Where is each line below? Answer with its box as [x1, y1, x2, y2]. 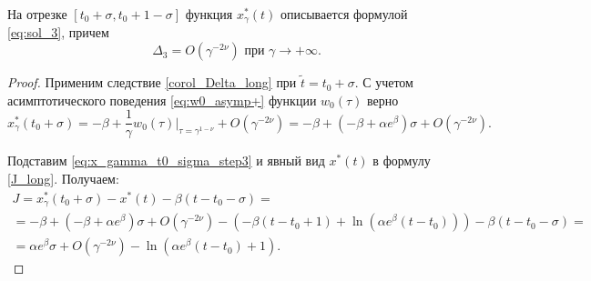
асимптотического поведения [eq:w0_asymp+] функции [7, 90, 317, 109]
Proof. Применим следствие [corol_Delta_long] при [7, 73, 297, 92]
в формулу [372, 151, 431, 170]
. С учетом [354, 73, 413, 92]
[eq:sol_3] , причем [7, 23, 109, 42]
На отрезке [7, 5, 67, 23]
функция [185, 5, 233, 23]
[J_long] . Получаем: [7, 168, 119, 187]
